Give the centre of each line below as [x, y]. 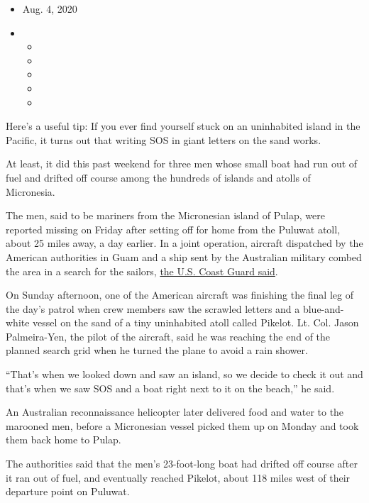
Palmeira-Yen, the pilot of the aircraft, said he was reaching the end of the [168, 336]
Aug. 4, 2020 [50, 9]
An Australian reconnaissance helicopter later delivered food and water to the [175, 412]
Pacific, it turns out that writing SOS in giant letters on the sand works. [164, 139]
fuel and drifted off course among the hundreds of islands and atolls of [158, 177]
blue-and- [323, 308]
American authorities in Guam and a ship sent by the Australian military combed [184, 256]
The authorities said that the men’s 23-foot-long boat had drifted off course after [182, 464]
